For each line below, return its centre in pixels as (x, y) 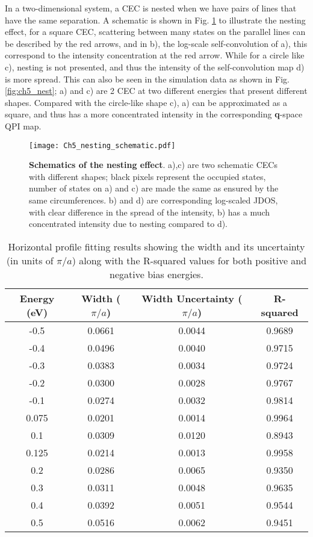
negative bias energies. (156, 274)
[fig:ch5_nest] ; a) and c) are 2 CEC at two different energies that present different (156, 91)
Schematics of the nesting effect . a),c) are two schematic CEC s (153, 165)
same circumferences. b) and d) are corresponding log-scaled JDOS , (153, 200)
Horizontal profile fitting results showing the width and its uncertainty (156, 246)
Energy (37, 298)
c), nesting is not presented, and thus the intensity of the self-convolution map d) (155, 67)
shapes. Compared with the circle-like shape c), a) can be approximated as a (146, 102)
